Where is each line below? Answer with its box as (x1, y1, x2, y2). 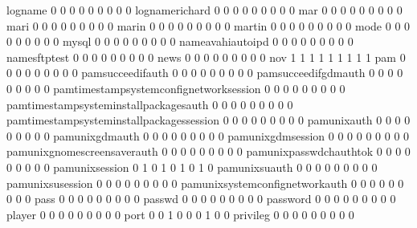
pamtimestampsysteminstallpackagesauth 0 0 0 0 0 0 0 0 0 (6, 96, 293, 112)
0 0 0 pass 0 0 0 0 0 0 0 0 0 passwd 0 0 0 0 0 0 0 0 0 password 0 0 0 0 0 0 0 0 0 (6, 190, 396, 207)
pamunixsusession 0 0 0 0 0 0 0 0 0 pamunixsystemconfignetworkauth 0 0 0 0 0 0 (6, 174, 404, 191)
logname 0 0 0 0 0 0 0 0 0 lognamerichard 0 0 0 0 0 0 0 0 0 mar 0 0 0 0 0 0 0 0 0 (6, 2, 403, 18)
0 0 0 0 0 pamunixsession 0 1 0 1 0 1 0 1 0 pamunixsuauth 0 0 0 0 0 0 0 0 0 (6, 158, 378, 175)
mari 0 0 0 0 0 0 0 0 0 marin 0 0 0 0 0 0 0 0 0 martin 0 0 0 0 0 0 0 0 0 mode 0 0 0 (6, 17, 411, 34)
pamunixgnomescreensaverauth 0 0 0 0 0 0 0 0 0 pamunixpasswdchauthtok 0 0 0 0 (6, 143, 411, 160)
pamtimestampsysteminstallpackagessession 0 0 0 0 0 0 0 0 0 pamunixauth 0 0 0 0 (6, 112, 411, 128)
